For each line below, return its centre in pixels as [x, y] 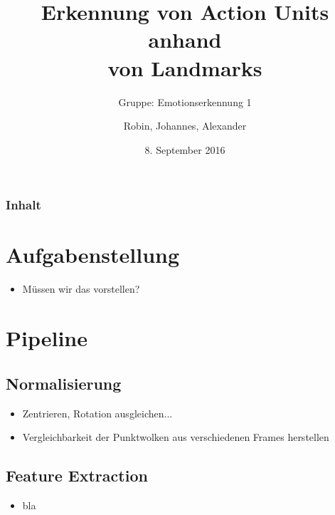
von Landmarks [185, 67]
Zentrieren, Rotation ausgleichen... [97, 413]
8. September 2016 [185, 149]
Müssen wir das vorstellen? [81, 289]
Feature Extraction [77, 475]
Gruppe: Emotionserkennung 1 [185, 102]
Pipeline [47, 338]
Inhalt [23, 205]
